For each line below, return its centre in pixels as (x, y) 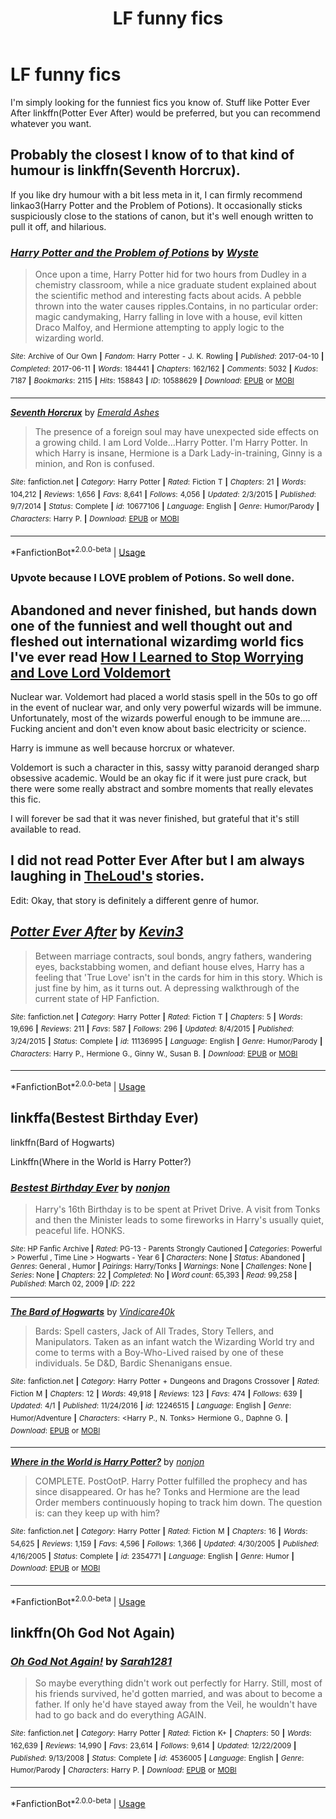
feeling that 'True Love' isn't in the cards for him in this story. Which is (178, 977)
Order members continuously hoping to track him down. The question (178, 1503)
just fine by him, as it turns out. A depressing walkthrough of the (167, 988)
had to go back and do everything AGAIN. (120, 1715)
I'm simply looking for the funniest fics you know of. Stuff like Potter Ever (160, 102)
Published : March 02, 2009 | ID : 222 (73, 1284)
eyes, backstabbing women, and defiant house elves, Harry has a (169, 966)
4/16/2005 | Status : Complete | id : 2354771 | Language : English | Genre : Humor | (152, 1556)
